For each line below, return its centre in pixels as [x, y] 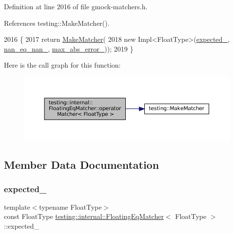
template [17, 207]
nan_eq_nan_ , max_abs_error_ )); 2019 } [69, 48]
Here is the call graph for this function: [62, 65]
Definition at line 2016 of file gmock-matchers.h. [76, 6]
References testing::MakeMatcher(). [57, 23]
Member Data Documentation [82, 165]
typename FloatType [70, 207]
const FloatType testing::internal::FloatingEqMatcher [84, 216]
